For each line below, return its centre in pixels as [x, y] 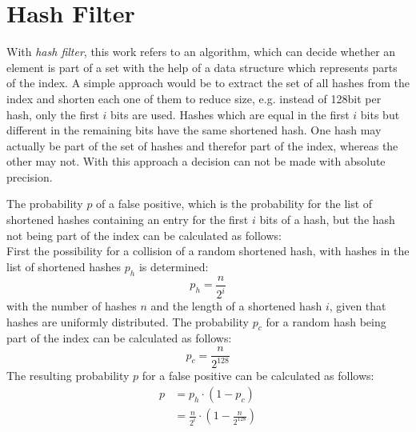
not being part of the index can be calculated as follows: [144, 235]
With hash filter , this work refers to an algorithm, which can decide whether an [201, 52]
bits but [380, 114]
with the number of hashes [72, 306]
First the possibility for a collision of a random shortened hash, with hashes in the [208, 251]
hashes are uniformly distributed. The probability [128, 321]
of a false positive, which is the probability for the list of [234, 204]
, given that [358, 306]
